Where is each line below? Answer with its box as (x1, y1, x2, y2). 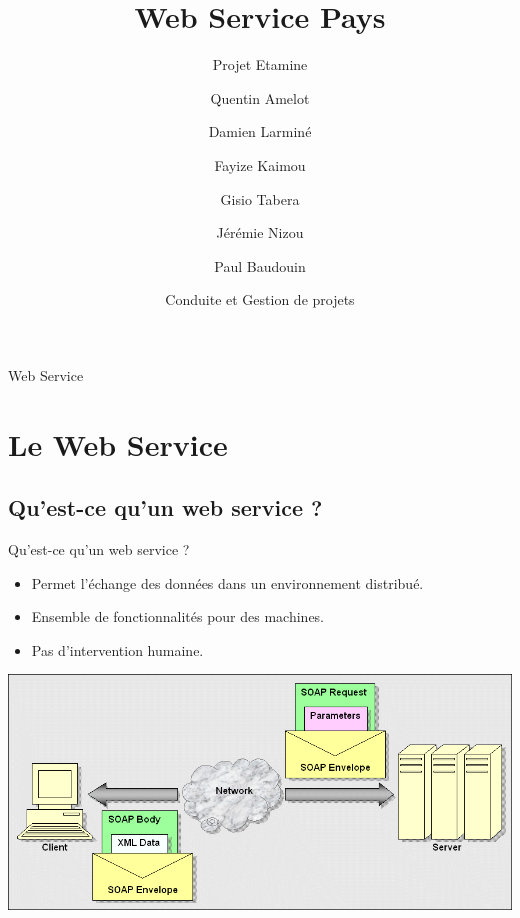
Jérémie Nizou (216, 222, 304, 243)
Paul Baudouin (214, 255, 306, 276)
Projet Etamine (212, 54, 308, 75)
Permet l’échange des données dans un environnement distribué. (31, 572, 424, 593)
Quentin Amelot (210, 87, 310, 108)
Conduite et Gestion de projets (165, 289, 355, 310)
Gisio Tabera (220, 188, 300, 209)
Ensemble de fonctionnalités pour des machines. (31, 606, 325, 627)
